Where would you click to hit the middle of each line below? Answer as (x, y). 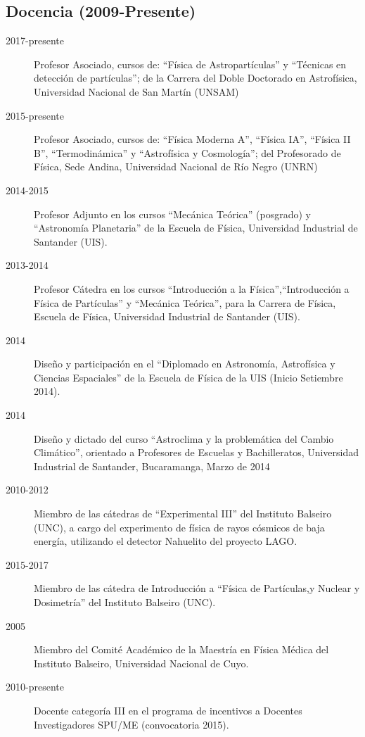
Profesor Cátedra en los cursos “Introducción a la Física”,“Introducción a (192, 288)
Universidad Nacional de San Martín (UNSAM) (136, 91)
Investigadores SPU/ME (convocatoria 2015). (132, 724)
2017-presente (35, 40)
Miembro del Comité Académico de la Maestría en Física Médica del (181, 649)
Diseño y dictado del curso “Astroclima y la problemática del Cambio (184, 438)
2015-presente (35, 115)
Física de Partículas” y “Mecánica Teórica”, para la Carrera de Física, (185, 302)
